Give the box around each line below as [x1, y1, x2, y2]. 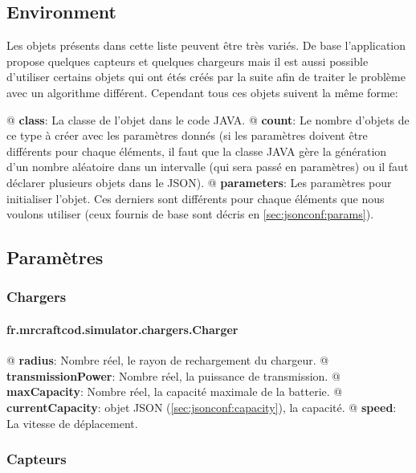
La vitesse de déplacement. [6, 414, 138, 431]
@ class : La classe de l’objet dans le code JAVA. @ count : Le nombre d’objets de [6, 111, 410, 128]
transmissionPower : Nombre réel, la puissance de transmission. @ [6, 367, 341, 384]
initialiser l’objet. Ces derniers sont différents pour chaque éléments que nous [6, 190, 385, 206]
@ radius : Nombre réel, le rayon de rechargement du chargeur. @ [6, 352, 329, 369]
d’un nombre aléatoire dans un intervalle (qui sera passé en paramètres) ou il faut [6, 158, 409, 175]
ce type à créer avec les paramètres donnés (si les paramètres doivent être [6, 127, 368, 144]
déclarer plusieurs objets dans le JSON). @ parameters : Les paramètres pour [6, 173, 392, 190]
